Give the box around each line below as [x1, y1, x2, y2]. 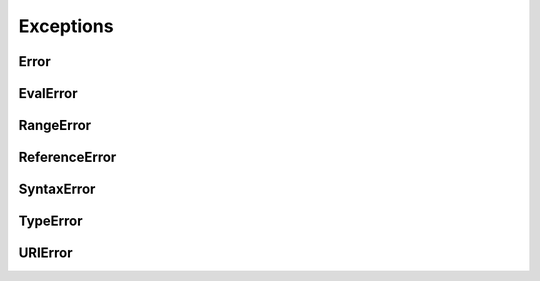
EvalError [18, 85, 78, 102]
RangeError [18, 117, 92, 134]
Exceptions [18, 15, 114, 37]
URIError [18, 245, 73, 262]
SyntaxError [18, 181, 96, 198]
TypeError [18, 213, 84, 230]
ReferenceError [18, 149, 117, 166]
